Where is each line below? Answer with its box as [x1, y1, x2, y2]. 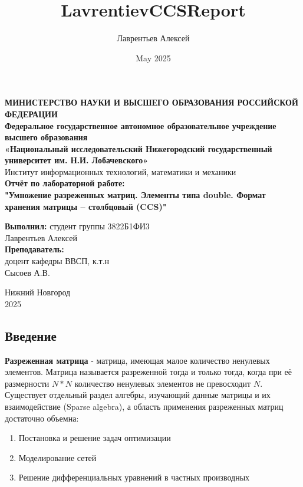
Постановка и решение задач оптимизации [18, 432, 171, 444]
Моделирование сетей [18, 451, 97, 463]
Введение [5, 326, 57, 344]
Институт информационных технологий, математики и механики [5, 165, 236, 177]
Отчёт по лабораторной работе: [5, 177, 125, 189]
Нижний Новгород [5, 286, 71, 298]
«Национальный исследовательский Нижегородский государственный [5, 142, 272, 154]
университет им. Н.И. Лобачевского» [5, 154, 149, 166]
